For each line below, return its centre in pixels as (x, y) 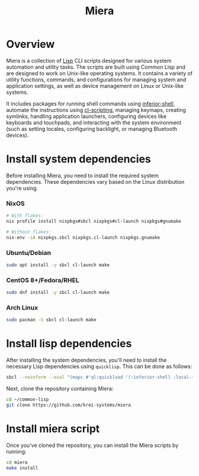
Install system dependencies (78, 159)
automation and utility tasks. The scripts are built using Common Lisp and (96, 67)
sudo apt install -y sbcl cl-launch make (58, 265)
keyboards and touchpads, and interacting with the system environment (94, 122)
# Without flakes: (29, 232)
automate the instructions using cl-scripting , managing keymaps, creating (96, 110)
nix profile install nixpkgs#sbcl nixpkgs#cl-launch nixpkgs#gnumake (94, 221)
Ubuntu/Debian (29, 253)
